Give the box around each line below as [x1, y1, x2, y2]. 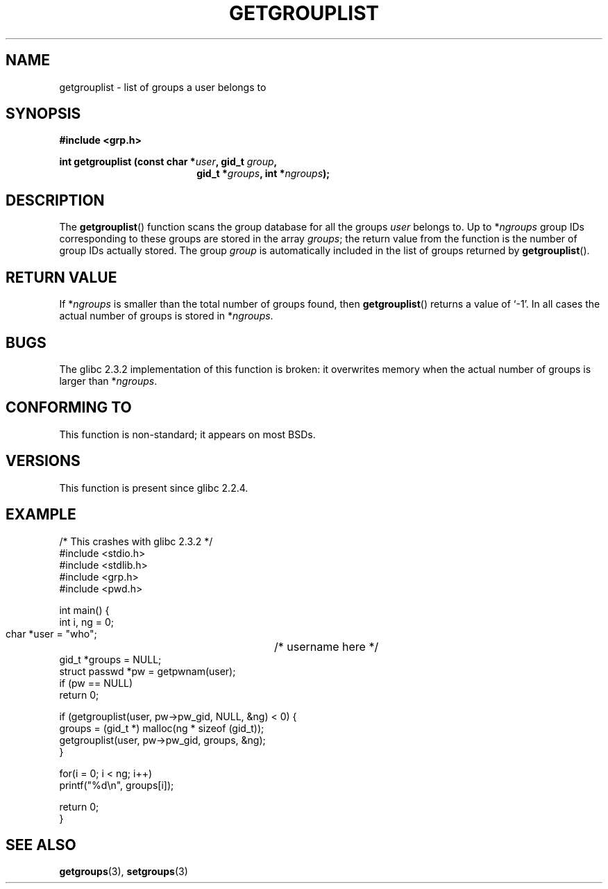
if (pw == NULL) [59, 676, 133, 689]
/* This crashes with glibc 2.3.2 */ [59, 535, 213, 547]
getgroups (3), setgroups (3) [59, 865, 188, 878]
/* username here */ [274, 639, 379, 654]
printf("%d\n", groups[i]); [59, 779, 174, 791]
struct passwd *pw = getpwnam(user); [59, 665, 236, 677]
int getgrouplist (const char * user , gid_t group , [59, 156, 278, 168]
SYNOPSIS [6, 105, 81, 123]
